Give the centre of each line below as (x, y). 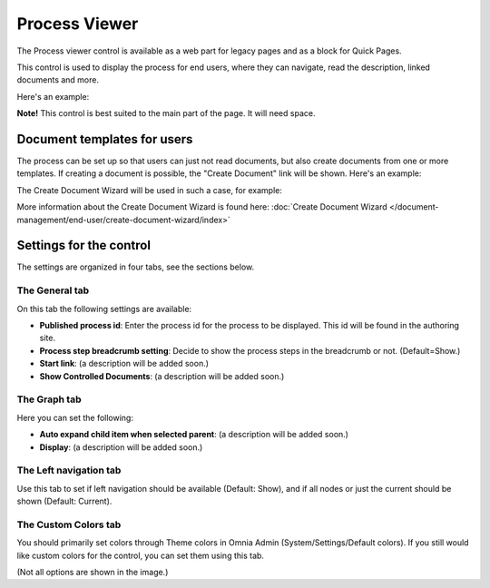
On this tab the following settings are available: (104, 309)
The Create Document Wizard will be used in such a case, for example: (150, 190)
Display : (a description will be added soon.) (121, 447)
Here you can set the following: (75, 417)
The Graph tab (49, 399)
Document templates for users (105, 139)
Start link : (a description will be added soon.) (124, 364)
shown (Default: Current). (64, 501)
